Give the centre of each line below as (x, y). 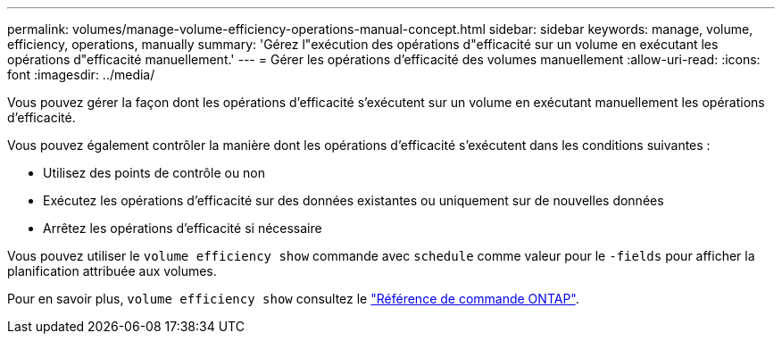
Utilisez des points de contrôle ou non (154, 173)
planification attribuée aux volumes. (112, 271)
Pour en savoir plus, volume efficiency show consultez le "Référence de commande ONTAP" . (293, 299)
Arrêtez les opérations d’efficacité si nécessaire (183, 228)
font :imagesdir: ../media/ (81, 75)
